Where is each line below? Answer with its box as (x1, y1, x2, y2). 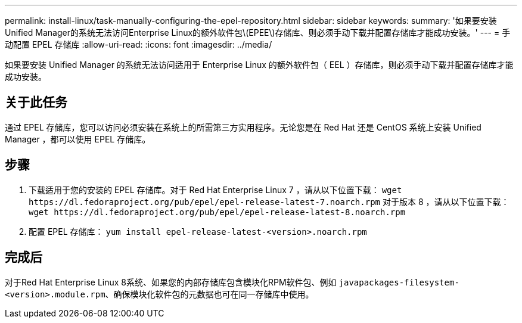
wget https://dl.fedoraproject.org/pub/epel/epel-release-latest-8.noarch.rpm (29, 207, 406, 217)
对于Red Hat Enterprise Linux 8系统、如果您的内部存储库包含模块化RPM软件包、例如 (5, 277, 337, 287)
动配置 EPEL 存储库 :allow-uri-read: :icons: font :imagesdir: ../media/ (5, 39, 272, 49)
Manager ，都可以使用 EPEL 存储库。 (5, 133, 151, 144)
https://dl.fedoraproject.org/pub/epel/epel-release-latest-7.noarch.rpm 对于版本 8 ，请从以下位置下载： (29, 196, 509, 207)
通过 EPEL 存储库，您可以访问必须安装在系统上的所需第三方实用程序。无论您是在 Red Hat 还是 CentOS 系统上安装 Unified (5, 122, 481, 132)
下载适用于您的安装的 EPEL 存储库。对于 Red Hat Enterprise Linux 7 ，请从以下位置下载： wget (29, 184, 402, 195)
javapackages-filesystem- (338, 277, 459, 287)
